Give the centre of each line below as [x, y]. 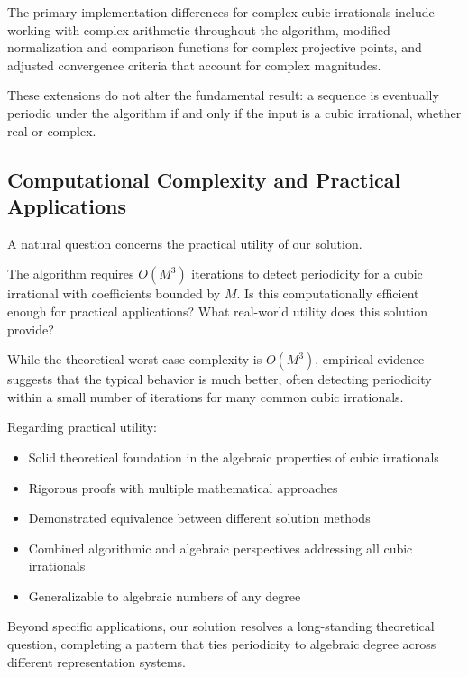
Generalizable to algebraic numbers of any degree [165, 595]
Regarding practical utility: [82, 427]
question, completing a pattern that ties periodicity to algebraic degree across [222, 644]
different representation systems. [96, 661]
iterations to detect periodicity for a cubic [307, 274]
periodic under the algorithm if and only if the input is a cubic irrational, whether [234, 112]
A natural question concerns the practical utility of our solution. [185, 243]
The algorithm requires [71, 274]
